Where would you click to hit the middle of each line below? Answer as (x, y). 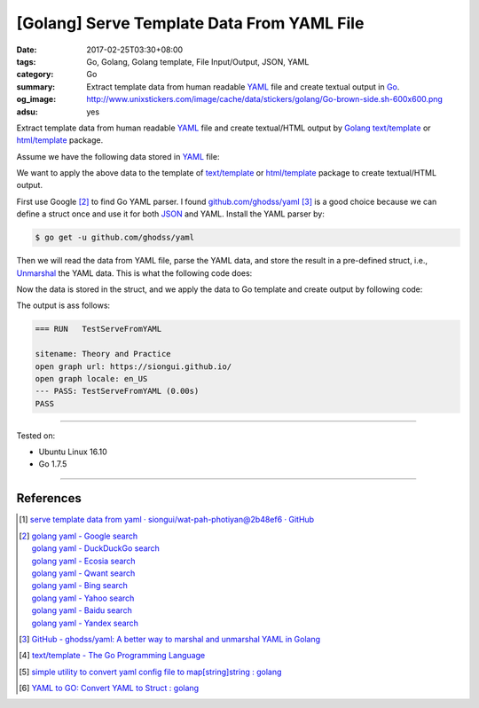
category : (35, 75)
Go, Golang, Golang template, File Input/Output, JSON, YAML (198, 61)
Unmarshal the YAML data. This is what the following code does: (134, 273)
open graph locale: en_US (91, 378)
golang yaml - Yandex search (85, 623)
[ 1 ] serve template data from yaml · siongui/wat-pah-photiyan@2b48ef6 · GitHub (167, 520)
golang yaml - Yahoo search (83, 598)
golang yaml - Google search (85, 536)
